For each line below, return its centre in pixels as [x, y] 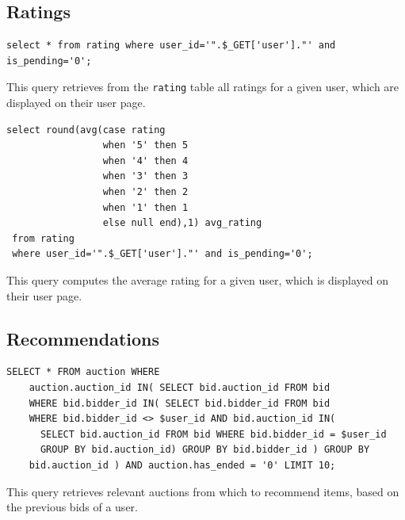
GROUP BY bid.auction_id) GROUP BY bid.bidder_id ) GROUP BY [205, 450]
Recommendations [83, 338]
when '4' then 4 [145, 161]
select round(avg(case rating [86, 130]
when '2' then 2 [145, 192]
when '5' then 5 [145, 145]
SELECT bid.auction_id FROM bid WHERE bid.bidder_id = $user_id [213, 434]
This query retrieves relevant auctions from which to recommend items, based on [203, 491]
